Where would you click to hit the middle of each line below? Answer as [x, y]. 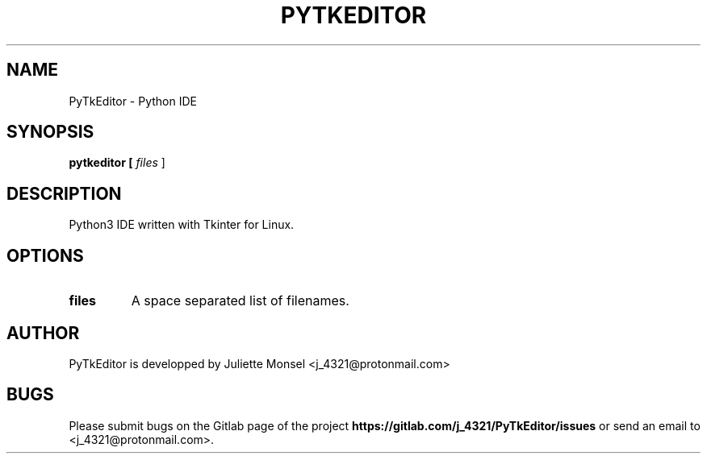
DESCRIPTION [64, 193]
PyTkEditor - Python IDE [133, 101]
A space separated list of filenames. [240, 301]
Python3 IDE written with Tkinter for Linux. [182, 225]
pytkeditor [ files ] [117, 163]
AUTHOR [43, 333]
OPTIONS [45, 255]
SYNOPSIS [50, 132]
